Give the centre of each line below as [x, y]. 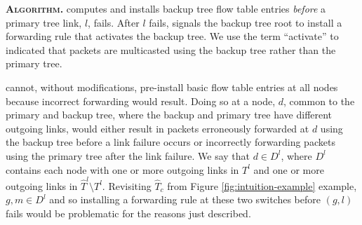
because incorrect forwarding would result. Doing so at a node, [141, 101]
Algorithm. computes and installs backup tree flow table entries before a [166, 8]
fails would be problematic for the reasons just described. [128, 213]
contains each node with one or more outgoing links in [122, 169]
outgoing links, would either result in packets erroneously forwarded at [157, 128]
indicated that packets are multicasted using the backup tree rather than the [171, 49]
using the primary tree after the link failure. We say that [128, 155]
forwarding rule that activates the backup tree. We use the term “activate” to [172, 36]
